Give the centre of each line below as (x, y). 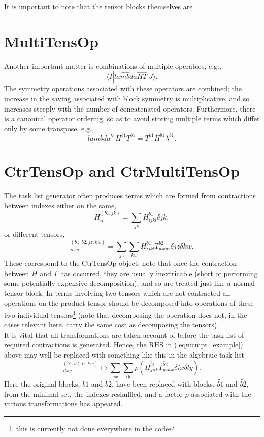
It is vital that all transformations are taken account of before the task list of (124, 334)
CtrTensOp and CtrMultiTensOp (122, 170)
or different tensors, (35, 234)
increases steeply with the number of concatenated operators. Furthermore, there (130, 108)
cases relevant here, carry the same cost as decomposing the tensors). (112, 325)
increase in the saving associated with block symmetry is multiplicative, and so (127, 98)
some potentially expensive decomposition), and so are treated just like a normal (129, 283)
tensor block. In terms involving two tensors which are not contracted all (117, 293)
